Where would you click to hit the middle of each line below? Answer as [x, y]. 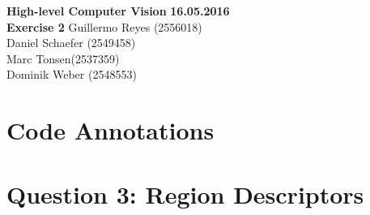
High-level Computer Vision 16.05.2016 [118, 11]
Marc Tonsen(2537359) [63, 58]
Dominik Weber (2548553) [72, 74]
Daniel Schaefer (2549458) [71, 43]
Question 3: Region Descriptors [185, 193]
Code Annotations [111, 130]
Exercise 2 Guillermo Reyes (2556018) [104, 26]
